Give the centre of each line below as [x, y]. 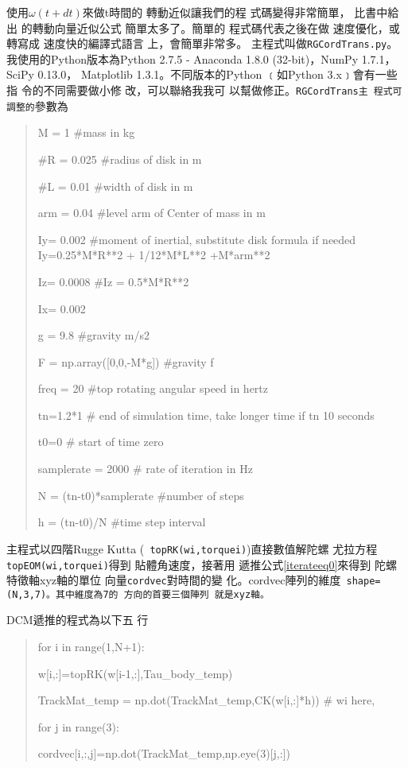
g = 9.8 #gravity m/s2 [93, 335]
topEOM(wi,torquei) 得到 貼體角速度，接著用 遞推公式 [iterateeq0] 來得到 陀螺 [202, 564]
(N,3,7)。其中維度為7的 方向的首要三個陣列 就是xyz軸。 [138, 594]
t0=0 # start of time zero [101, 442]
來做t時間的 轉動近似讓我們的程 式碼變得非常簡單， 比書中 [235, 12]
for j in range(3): [78, 726]
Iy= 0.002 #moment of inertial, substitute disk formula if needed [197, 239]
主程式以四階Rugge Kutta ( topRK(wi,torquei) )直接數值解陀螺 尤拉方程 [192, 548]
